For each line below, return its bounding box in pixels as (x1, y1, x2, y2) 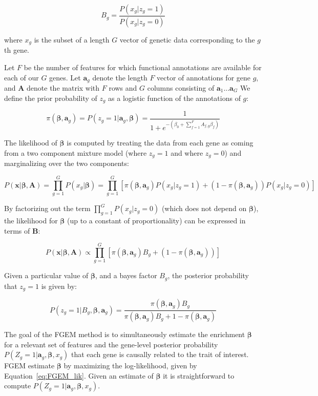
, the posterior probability (167, 270, 249, 281)
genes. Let (49, 72, 81, 82)
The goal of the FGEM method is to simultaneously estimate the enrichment (4, 329, 245, 340)
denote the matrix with (27, 82, 100, 93)
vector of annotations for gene (157, 72, 251, 82)
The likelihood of (4, 137, 57, 148)
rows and (109, 82, 137, 93)
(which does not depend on (161, 203, 247, 214)
